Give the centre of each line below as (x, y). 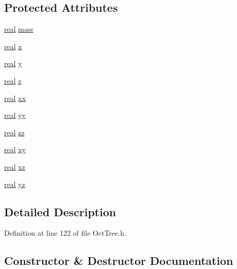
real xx (15, 98)
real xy (15, 149)
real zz (14, 132)
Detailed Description (60, 211)
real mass (19, 29)
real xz (15, 166)
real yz (15, 184)
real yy (15, 115)
